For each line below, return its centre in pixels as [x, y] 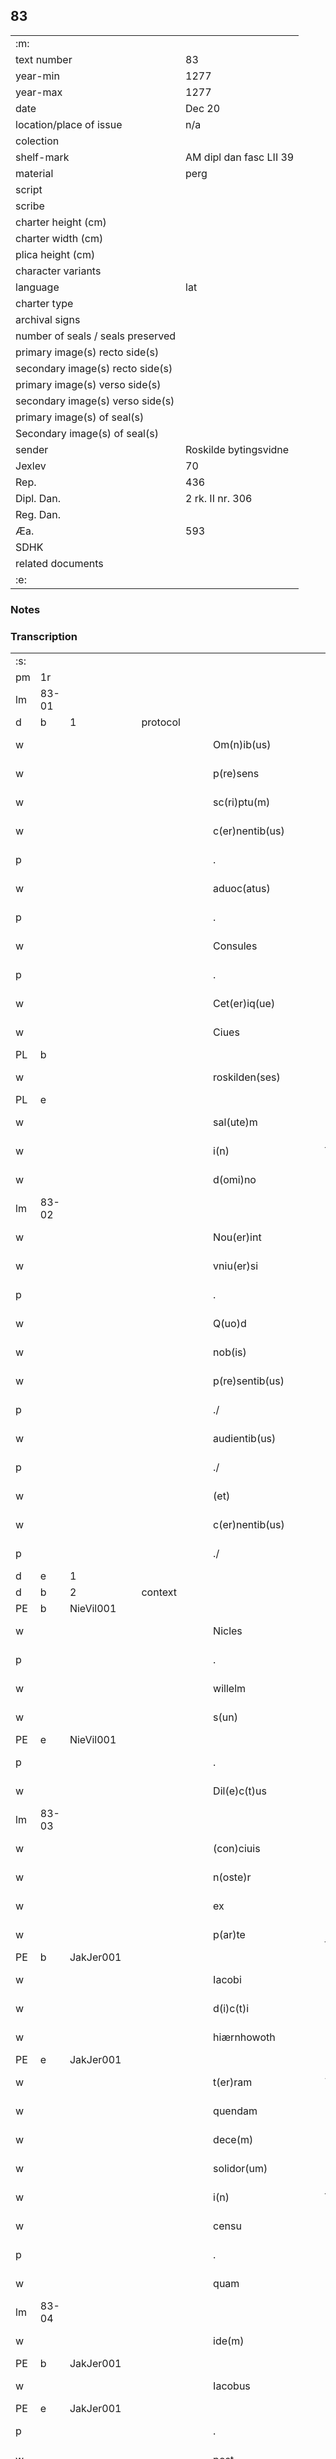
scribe [30, 206]
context [159, 1592]
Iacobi [227, 1980]
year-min [37, 76]
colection [37, 141]
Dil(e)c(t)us [240, 1791]
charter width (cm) [59, 238]
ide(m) [229, 2341]
